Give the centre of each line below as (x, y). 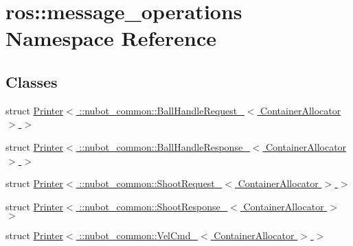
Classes (32, 81)
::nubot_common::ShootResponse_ (153, 206)
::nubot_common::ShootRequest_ (151, 183)
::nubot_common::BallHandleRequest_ (162, 110)
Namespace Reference (111, 38)
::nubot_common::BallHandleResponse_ (164, 146)
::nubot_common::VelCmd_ (139, 235)
